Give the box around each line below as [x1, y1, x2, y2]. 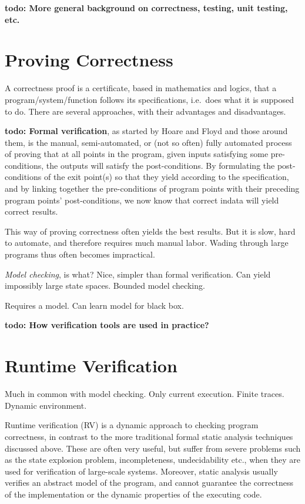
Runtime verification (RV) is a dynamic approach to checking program [5, 419, 259, 431]
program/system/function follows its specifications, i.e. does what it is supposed [5, 93, 294, 105]
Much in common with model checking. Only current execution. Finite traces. [5, 388, 284, 400]
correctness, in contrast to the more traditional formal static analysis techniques [5, 430, 293, 442]
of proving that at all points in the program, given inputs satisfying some [5, 148, 269, 160]
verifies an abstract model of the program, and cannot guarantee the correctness [5, 476, 293, 489]
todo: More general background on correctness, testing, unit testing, [5, 2, 288, 14]
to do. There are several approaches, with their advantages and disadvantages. [5, 105, 286, 117]
